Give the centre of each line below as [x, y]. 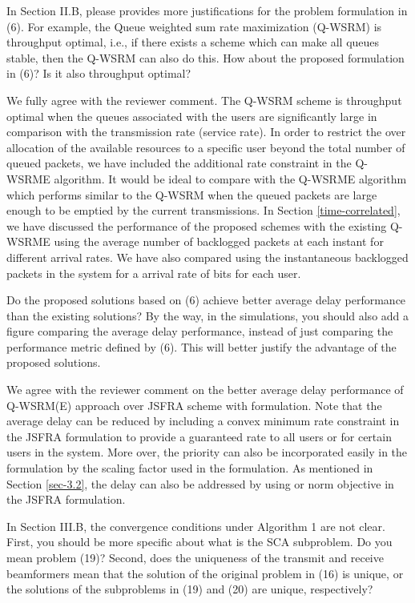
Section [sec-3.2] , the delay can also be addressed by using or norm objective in [200, 483]
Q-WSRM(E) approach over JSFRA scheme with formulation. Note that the [194, 405]
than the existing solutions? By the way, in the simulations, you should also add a [208, 315]
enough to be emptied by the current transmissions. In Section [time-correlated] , [203, 210]
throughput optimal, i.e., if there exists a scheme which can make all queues [193, 42]
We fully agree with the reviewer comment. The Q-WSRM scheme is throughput [204, 100]
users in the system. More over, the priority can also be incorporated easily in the [207, 452]
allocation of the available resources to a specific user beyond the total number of [206, 147]
